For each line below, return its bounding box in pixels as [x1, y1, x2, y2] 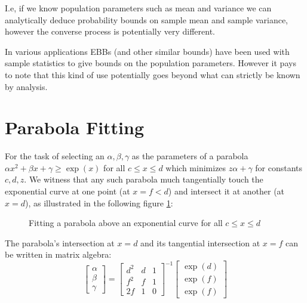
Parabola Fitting [5, 115, 145, 140]
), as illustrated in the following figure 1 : [24, 196, 173, 209]
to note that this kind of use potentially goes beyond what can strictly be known [5, 68, 300, 81]
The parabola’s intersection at [5, 236, 115, 249]
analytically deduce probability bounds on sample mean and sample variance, [5, 13, 288, 26]
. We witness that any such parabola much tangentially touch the [24, 173, 263, 185]
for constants [255, 161, 303, 174]
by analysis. [5, 80, 48, 92]
